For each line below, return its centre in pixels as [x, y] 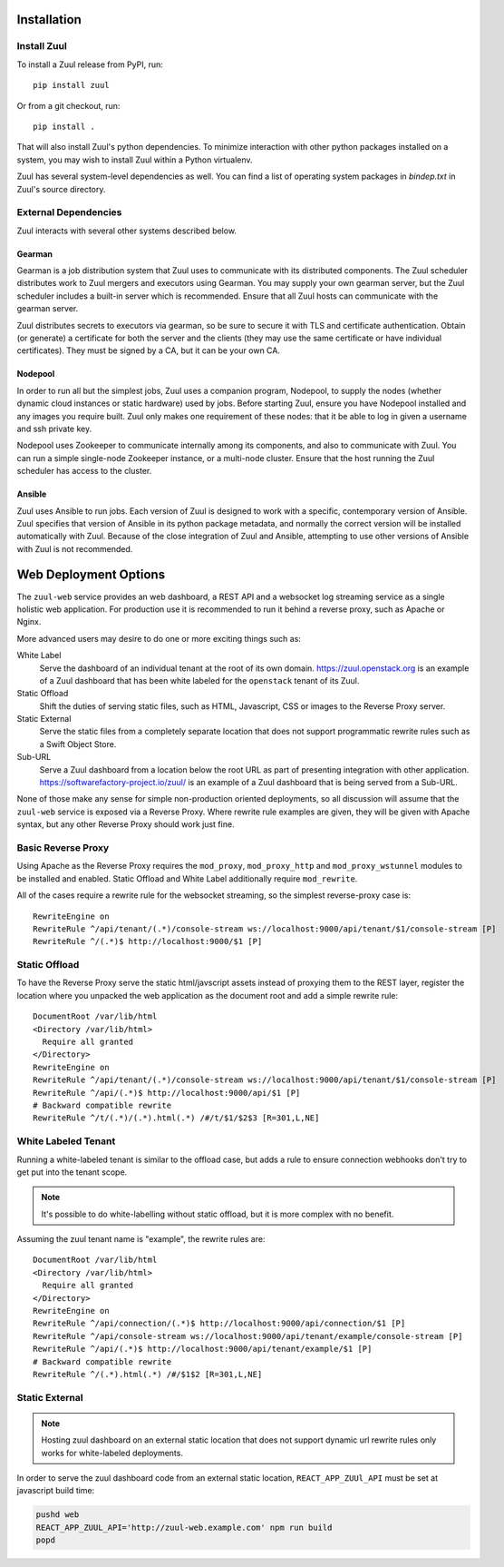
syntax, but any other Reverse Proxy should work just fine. [126, 824]
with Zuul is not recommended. [75, 548]
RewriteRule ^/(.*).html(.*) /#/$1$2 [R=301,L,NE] [148, 1374]
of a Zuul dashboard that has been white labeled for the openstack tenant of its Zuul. [199, 680]
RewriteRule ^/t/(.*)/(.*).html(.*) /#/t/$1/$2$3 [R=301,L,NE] [176, 1118]
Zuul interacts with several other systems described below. [127, 231]
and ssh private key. [54, 429]
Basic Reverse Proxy [63, 847]
